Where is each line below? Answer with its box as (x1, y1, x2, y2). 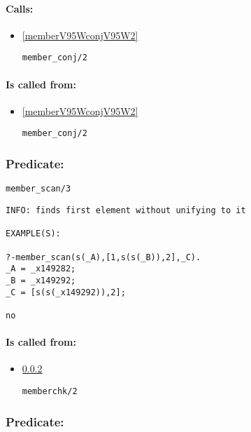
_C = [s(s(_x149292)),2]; (6, 287, 126, 297)
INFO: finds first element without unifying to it (6, 205, 246, 215)
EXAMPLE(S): (6, 229, 61, 239)
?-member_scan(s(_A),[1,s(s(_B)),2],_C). (6, 252, 201, 262)
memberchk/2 (22, 386, 78, 396)
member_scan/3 (6, 184, 71, 194)
